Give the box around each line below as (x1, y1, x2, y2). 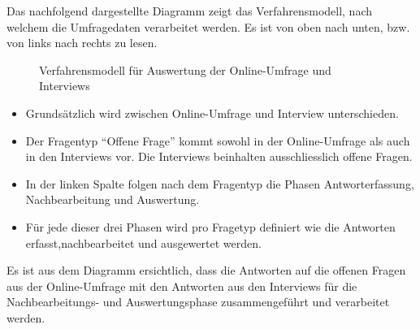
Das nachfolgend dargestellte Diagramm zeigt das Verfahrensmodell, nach (6, 2, 373, 19)
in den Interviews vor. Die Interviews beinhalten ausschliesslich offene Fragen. (25, 148, 413, 165)
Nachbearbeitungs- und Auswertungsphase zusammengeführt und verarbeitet (6, 293, 390, 310)
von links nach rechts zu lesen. (6, 34, 158, 51)
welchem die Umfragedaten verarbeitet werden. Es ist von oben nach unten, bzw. (6, 18, 410, 35)
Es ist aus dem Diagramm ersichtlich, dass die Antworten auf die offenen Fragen (6, 262, 406, 279)
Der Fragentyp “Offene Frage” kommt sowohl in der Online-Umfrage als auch (25, 132, 410, 149)
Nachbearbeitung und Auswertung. (25, 191, 200, 208)
